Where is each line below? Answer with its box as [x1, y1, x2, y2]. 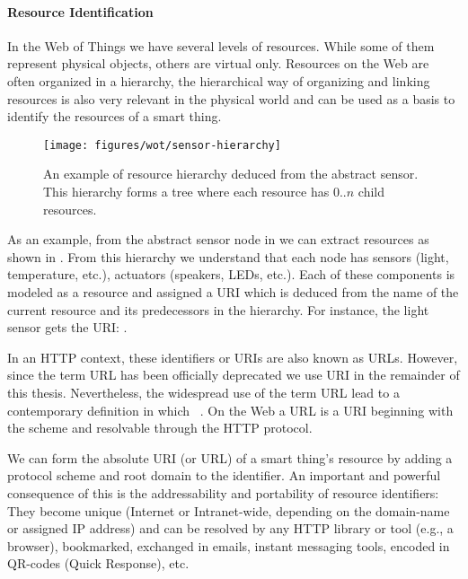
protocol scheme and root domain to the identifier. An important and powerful [7, 466, 441, 485]
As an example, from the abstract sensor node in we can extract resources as [7, 230, 429, 249]
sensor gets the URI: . [7, 318, 128, 337]
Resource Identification [7, 2, 154, 21]
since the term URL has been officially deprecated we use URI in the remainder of [7, 365, 460, 384]
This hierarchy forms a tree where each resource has [43, 182, 330, 201]
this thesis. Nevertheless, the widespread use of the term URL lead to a [7, 382, 400, 401]
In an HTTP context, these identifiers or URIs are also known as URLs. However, [7, 347, 458, 366]
